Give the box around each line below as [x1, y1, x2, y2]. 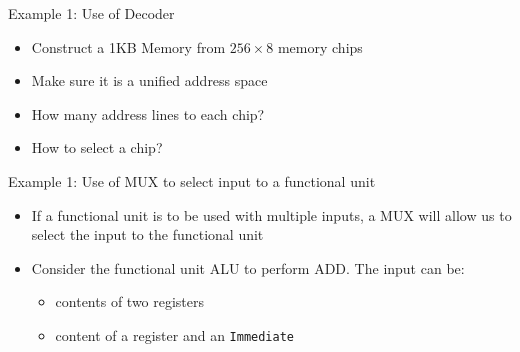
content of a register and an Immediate [55, 324, 295, 345]
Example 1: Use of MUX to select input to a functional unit [8, 170, 376, 191]
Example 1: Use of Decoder [8, 3, 175, 23]
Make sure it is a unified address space [31, 70, 268, 91]
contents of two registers [55, 291, 205, 312]
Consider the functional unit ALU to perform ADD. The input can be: [31, 257, 465, 278]
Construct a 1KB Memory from [31, 36, 226, 57]
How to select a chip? [31, 137, 163, 158]
